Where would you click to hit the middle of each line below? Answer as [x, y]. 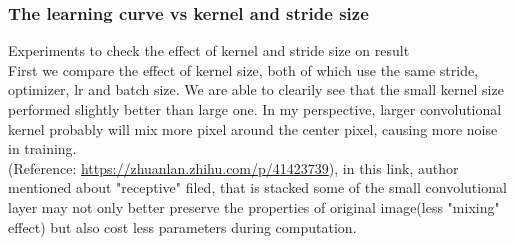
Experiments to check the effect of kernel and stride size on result [209, 50]
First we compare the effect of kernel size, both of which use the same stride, [243, 69]
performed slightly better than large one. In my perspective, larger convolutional [255, 109]
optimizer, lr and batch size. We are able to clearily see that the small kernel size [256, 89]
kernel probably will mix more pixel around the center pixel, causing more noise [253, 128]
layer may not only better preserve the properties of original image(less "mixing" [254, 206]
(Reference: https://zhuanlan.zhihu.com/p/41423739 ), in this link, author [233, 167]
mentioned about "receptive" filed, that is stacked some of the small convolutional [257, 187]
